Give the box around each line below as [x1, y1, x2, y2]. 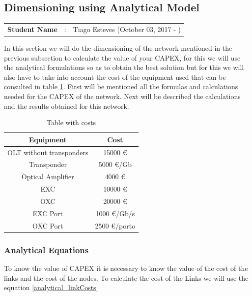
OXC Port [32, 220, 63, 230]
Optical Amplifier [21, 171, 74, 182]
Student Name [7, 24, 57, 34]
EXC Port [32, 208, 63, 218]
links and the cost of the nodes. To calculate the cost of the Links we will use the [4, 272, 249, 283]
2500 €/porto [95, 220, 136, 230]
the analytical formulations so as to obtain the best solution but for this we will [4, 62, 244, 72]
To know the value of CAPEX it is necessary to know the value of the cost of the [4, 263, 248, 273]
